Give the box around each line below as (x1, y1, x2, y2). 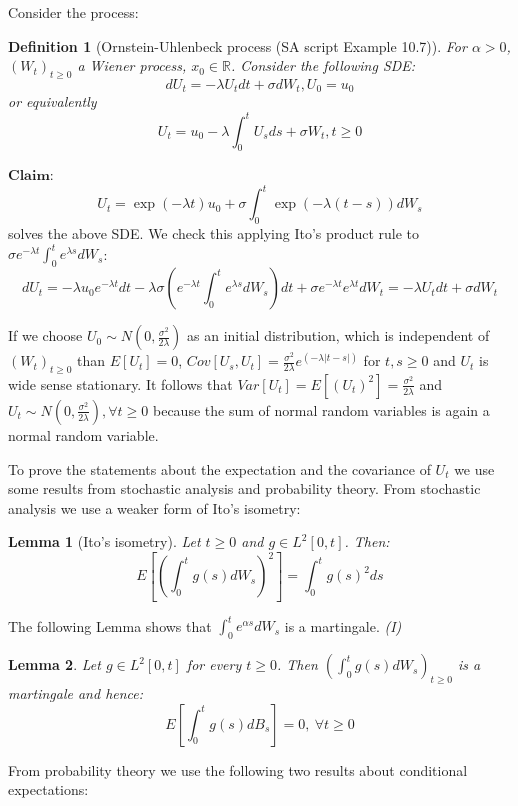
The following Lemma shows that (8, 615, 212, 636)
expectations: (8, 779, 89, 800)
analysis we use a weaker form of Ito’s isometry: (8, 497, 301, 518)
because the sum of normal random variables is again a (152, 399, 490, 420)
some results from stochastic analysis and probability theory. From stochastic (8, 478, 481, 499)
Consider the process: (8, 2, 139, 22)
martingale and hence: (8, 682, 144, 703)
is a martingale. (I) (284, 615, 402, 636)
